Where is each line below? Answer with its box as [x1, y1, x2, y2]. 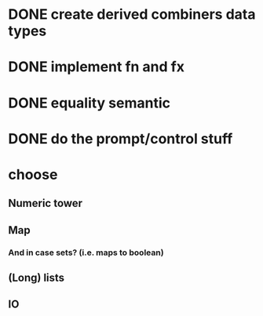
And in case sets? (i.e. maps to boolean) [8, 247, 164, 258]
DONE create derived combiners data [8, 5, 256, 24]
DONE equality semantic [8, 94, 171, 111]
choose [8, 165, 58, 183]
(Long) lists [8, 271, 65, 285]
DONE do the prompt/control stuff [8, 129, 233, 147]
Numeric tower [8, 197, 83, 210]
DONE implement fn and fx [8, 58, 184, 76]
